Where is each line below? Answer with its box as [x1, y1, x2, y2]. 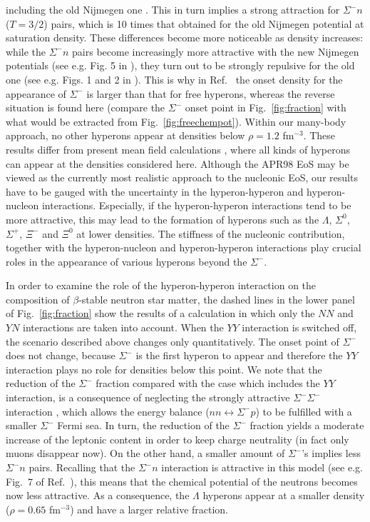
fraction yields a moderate [250, 418, 364, 433]
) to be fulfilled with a [255, 403, 352, 418]
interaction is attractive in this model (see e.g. [161, 460, 363, 474]
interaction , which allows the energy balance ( [6, 403, 210, 418]
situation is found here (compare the [6, 100, 165, 115]
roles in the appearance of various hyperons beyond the [6, 254, 247, 268]
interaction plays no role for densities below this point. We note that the [6, 361, 322, 376]
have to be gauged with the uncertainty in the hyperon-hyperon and [6, 184, 304, 199]
